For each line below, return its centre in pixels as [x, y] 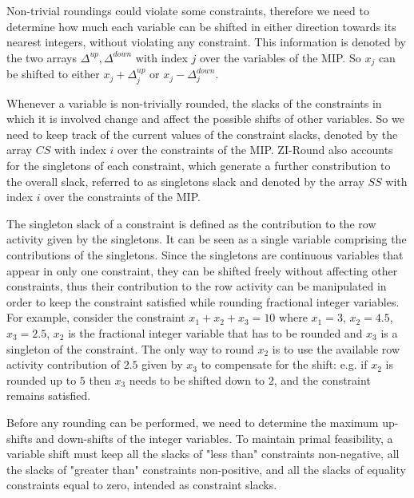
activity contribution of [64, 364]
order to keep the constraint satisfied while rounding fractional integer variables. [203, 301]
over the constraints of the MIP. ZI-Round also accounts [255, 150]
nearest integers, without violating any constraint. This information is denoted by [206, 42]
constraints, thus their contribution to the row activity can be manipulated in [197, 286]
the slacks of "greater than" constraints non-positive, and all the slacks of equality [206, 469]
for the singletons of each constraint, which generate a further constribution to [199, 166]
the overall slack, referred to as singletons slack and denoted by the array [185, 181]
